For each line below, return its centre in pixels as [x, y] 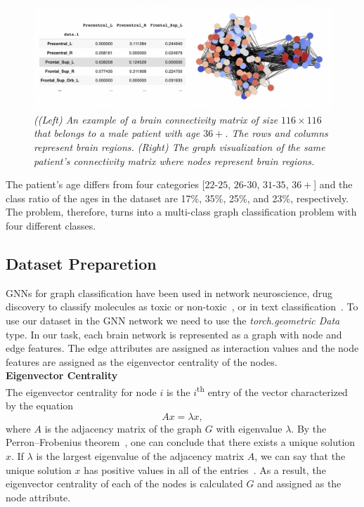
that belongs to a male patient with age [117, 133]
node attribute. [38, 497]
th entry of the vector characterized [272, 390]
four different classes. [51, 225]
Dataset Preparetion [81, 263]
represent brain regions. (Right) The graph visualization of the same [180, 147]
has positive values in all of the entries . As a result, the [205, 469]
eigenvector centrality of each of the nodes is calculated [124, 483]
